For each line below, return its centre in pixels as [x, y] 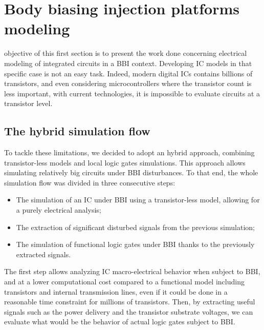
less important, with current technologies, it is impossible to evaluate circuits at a [132, 93]
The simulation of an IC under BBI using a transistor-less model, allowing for [138, 200]
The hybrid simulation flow [77, 131]
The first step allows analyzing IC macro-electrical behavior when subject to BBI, [132, 271]
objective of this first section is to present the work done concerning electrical [126, 53]
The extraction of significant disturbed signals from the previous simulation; [135, 227]
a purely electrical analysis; [59, 210]
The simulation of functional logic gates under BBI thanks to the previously [135, 244]
